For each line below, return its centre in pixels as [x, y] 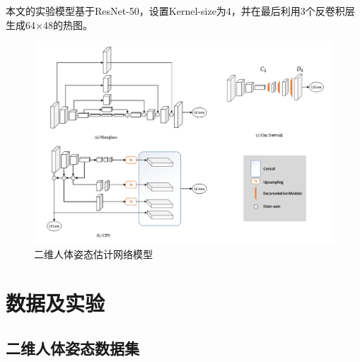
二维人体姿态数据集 [72, 348]
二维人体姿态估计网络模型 [93, 254]
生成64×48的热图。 [49, 24]
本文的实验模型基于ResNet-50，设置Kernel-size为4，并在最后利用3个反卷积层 [180, 11]
